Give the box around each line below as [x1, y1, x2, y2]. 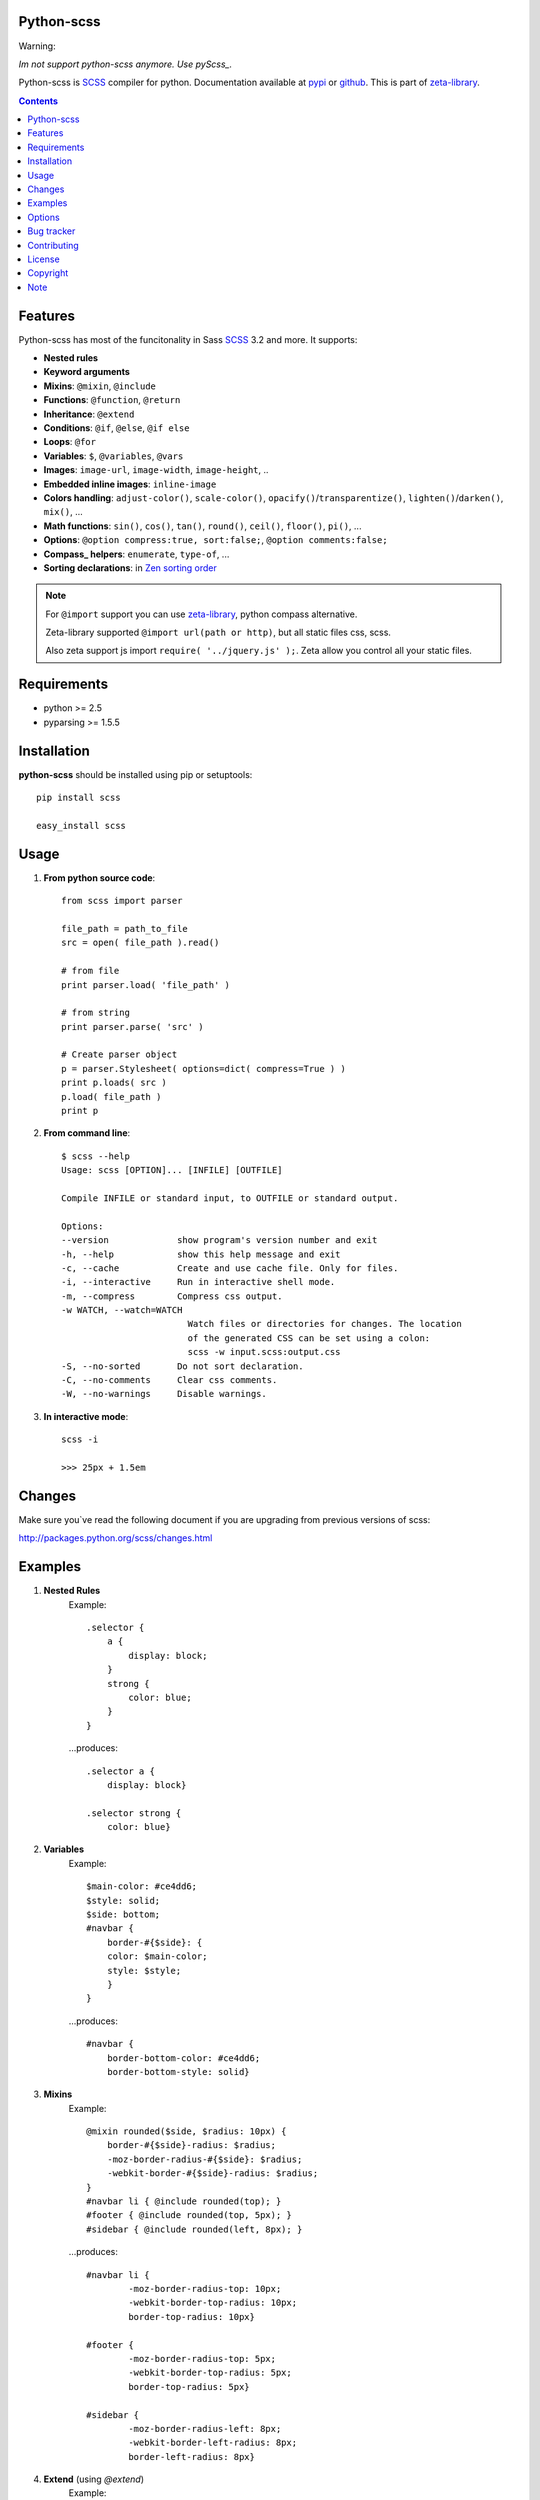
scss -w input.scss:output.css [187, 1346, 341, 1358]
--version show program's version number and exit [61, 1235, 378, 1246]
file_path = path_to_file [61, 923, 189, 934]
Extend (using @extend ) [43, 2473, 145, 2485]
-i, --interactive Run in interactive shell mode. [61, 1276, 336, 1288]
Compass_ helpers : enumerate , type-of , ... [43, 548, 230, 560]
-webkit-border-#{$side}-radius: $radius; [106, 2168, 319, 2179]
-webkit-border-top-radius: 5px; [128, 2367, 292, 2379]
